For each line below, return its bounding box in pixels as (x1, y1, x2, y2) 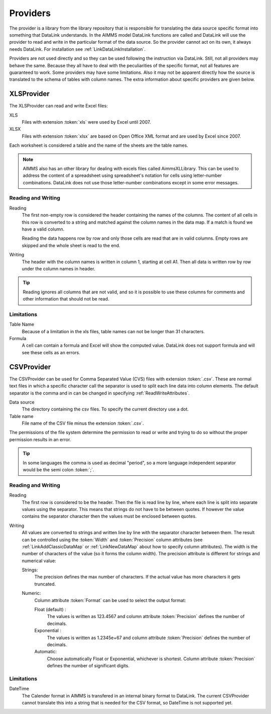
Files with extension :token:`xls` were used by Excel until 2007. (22, 119, 151, 125)
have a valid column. (22, 226, 65, 232)
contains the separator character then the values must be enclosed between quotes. (22, 513, 197, 520)
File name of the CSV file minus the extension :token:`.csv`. (22, 420, 144, 427)
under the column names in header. (22, 265, 95, 271)
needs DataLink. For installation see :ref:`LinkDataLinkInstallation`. (9, 46, 146, 52)
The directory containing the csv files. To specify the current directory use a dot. (22, 406, 189, 412)
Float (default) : (34, 606, 66, 613)
